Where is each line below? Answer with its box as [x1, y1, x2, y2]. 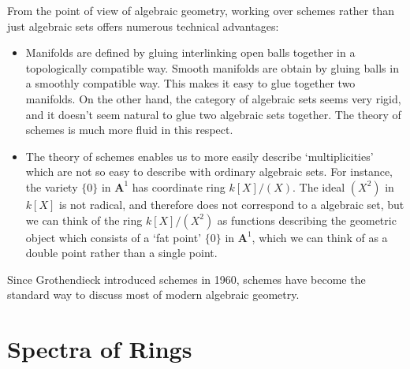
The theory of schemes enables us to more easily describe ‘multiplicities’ [25, 147, 374, 164]
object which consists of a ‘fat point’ [25, 229, 202, 245]
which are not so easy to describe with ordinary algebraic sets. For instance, [25, 163, 393, 180]
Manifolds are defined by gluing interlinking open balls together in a [25, 44, 356, 61]
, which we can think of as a [252, 229, 388, 245]
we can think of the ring [25, 211, 143, 228]
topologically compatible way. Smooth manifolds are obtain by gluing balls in [25, 59, 399, 76]
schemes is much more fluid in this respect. [25, 121, 233, 138]
